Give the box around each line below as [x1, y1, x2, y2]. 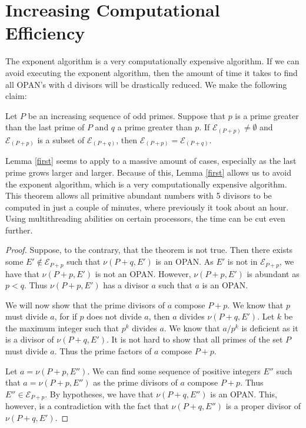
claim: [5, 90, 27, 102]
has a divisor [103, 279, 149, 291]
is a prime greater [235, 109, 299, 121]
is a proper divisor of [225, 400, 301, 412]
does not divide [87, 310, 142, 322]
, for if [54, 310, 77, 322]
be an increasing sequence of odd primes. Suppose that [28, 109, 225, 121]
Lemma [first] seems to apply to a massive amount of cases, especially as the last [5, 154, 297, 167]
